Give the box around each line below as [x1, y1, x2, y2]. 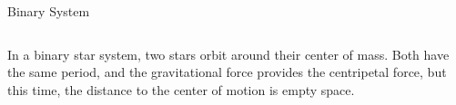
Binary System [7, 2, 90, 20]
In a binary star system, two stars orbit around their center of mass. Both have [7, 44, 450, 63]
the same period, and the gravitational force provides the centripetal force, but [7, 62, 447, 81]
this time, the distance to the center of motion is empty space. [7, 80, 355, 99]
